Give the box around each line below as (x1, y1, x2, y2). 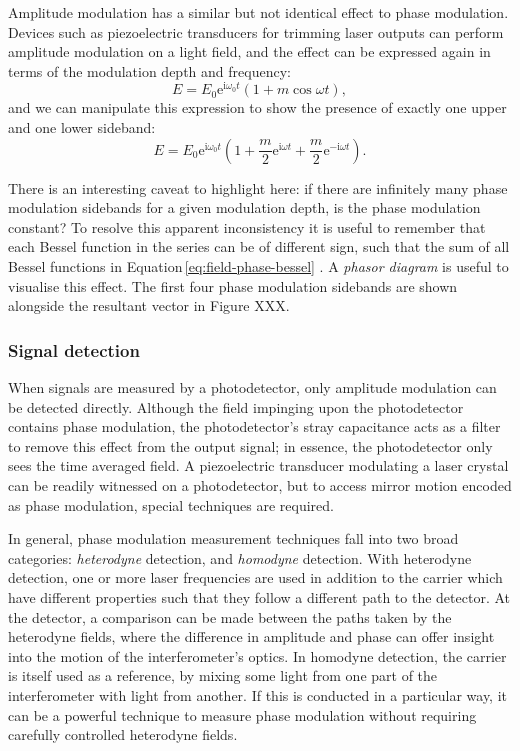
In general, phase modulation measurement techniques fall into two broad (8, 528, 459, 549)
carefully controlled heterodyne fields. (8, 724, 238, 745)
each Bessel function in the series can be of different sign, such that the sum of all (8, 236, 510, 257)
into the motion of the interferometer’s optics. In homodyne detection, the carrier (8, 645, 507, 666)
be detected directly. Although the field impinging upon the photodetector (8, 396, 464, 417)
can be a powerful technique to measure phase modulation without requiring (8, 704, 477, 725)
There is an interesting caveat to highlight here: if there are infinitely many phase (8, 177, 508, 198)
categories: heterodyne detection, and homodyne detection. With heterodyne (8, 547, 472, 568)
